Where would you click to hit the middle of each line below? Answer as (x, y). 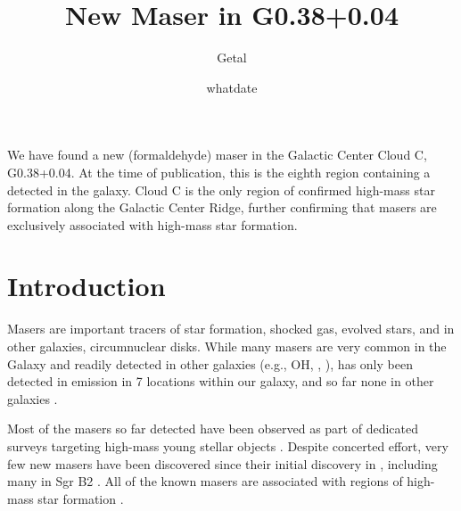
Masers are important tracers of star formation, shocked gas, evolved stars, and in (231, 329)
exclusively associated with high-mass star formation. (152, 224)
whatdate (232, 87)
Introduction (86, 286)
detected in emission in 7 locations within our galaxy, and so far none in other (221, 381)
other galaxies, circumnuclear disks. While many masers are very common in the (227, 346)
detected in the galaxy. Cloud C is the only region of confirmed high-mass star (221, 190)
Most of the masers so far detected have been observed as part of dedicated (213, 429)
